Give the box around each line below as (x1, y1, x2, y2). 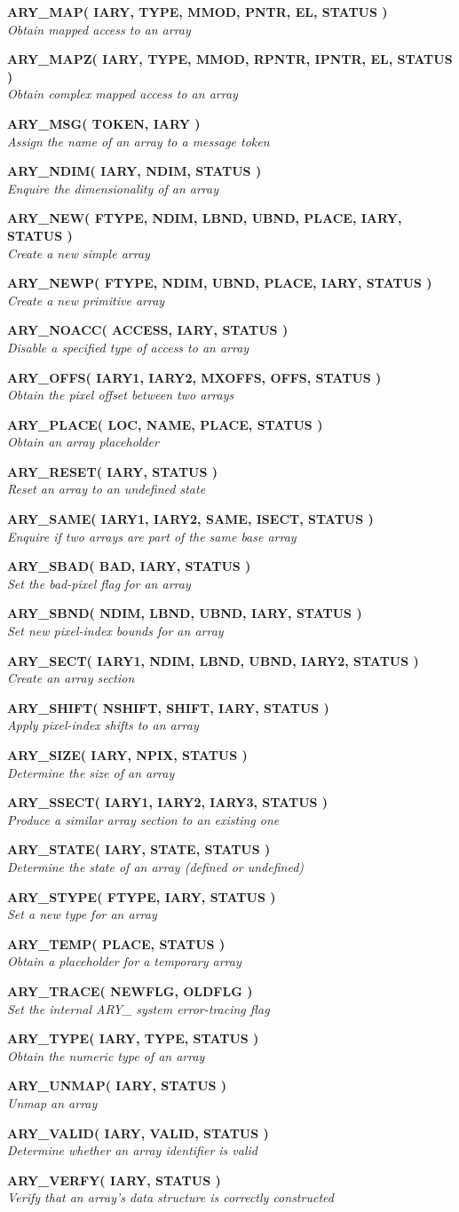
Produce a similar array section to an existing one (7, 810, 280, 828)
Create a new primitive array (7, 290, 165, 309)
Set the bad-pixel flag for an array (7, 574, 191, 592)
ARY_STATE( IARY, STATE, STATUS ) (7, 840, 271, 859)
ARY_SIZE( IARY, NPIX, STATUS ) (7, 746, 248, 764)
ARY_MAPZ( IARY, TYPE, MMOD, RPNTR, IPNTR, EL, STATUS (7, 50, 453, 68)
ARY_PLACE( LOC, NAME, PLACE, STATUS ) (7, 415, 323, 433)
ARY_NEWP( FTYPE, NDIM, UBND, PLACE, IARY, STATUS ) (7, 273, 432, 292)
